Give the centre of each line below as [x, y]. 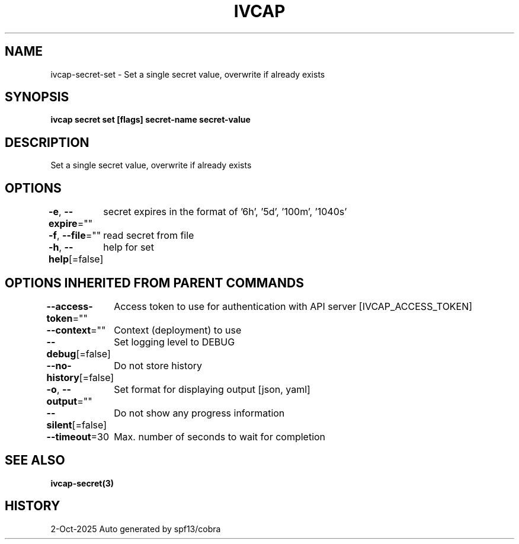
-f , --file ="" [75, 236]
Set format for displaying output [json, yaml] [212, 389]
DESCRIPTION [47, 142]
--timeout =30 [78, 436]
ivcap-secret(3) [82, 483]
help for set [129, 247]
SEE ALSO [35, 460]
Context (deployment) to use [178, 330]
